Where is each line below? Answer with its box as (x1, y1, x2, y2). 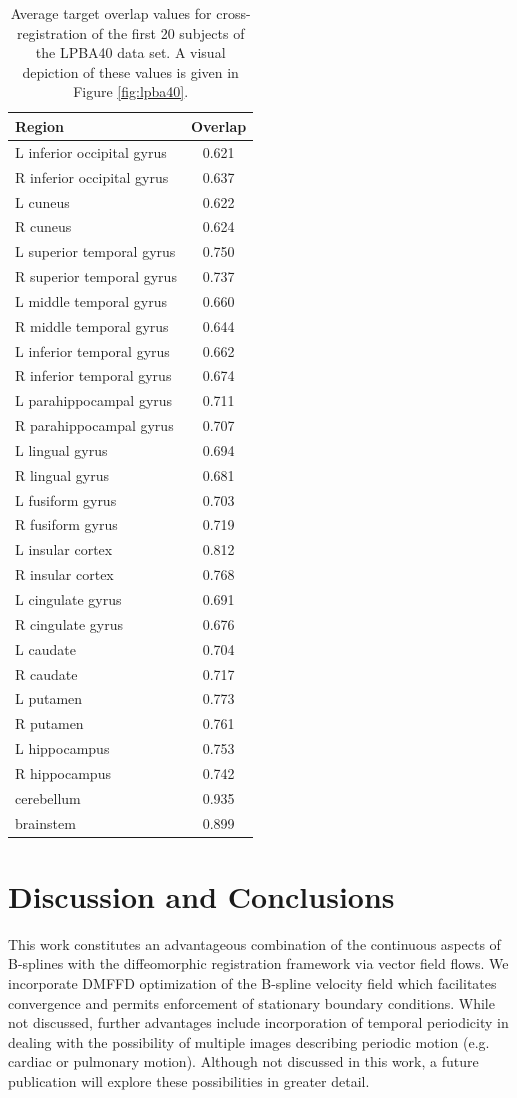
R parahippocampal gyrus (15, 415, 174, 436)
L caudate (15, 638, 76, 659)
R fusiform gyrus (15, 514, 118, 535)
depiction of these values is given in (22, 61, 239, 82)
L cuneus (15, 191, 70, 212)
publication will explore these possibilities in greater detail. (8, 1070, 370, 1091)
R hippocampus (15, 762, 111, 783)
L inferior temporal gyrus (15, 340, 170, 361)
